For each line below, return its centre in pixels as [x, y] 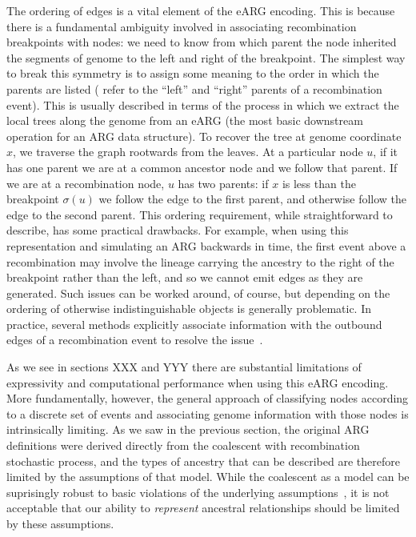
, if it [386, 152]
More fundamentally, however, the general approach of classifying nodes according [208, 398]
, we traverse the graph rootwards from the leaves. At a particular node [188, 152]
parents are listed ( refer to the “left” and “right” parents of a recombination [194, 88]
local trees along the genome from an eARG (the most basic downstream [185, 120]
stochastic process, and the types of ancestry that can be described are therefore [203, 461]
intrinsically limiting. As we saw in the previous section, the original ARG [188, 429]
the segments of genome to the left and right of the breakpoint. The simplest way [206, 57]
